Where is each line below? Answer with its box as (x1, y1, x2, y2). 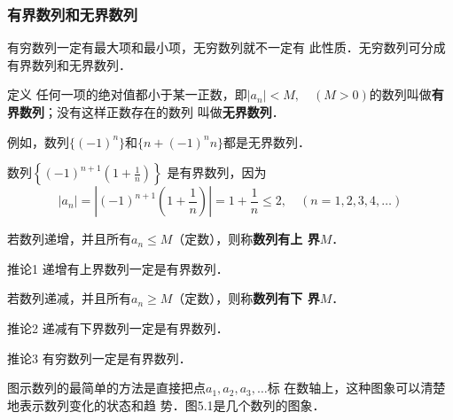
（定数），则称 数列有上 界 (172, 229, 320, 248)
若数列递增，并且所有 (7, 229, 131, 248)
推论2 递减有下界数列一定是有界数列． (7, 318, 229, 337)
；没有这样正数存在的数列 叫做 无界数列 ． (44, 103, 285, 121)
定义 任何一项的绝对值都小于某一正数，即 (7, 85, 247, 104)
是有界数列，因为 (167, 163, 267, 182)
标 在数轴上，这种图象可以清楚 (267, 378, 446, 397)
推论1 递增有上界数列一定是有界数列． (7, 259, 229, 277)
